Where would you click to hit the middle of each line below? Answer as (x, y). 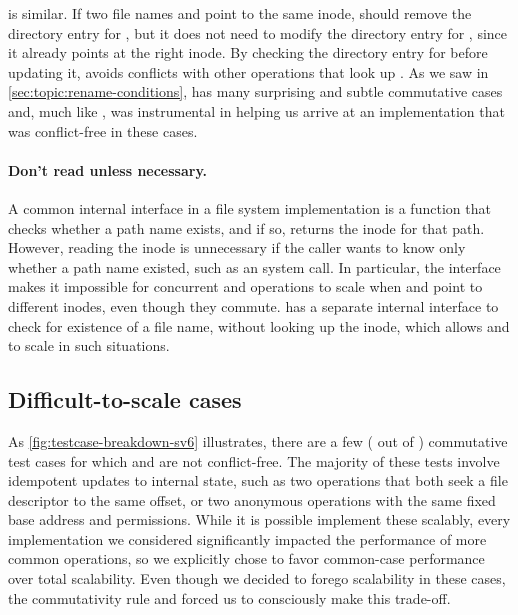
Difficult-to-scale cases (125, 399)
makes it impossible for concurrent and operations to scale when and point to (245, 286)
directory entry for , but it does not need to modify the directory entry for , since (258, 32)
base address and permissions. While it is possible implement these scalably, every (259, 519)
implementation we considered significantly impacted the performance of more (247, 538)
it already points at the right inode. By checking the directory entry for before (248, 52)
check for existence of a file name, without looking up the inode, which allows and (259, 325)
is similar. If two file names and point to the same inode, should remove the (240, 13)
